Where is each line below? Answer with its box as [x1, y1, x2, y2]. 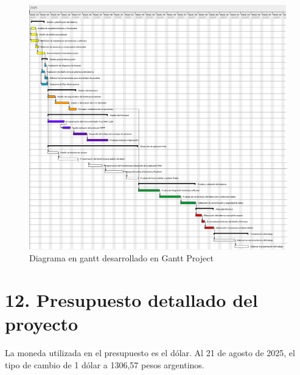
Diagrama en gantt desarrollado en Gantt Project [29, 252, 214, 264]
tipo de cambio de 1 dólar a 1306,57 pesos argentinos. [5, 358, 204, 371]
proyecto [5, 311, 78, 336]
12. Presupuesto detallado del [5, 287, 258, 312]
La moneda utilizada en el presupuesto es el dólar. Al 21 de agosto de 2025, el [5, 346, 295, 359]
